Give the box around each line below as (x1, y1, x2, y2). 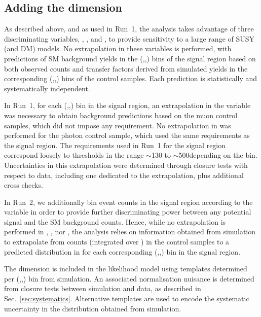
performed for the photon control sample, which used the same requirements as (4, 130, 250, 140)
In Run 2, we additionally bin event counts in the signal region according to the (4, 196, 253, 207)
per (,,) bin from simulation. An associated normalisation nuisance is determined (4, 273, 254, 284)
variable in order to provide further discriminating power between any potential (4, 206, 251, 217)
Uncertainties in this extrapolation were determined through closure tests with (4, 159, 248, 170)
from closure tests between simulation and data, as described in (4, 283, 201, 294)
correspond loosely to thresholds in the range (4, 150, 144, 160)
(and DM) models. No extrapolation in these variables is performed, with (4, 43, 232, 54)
